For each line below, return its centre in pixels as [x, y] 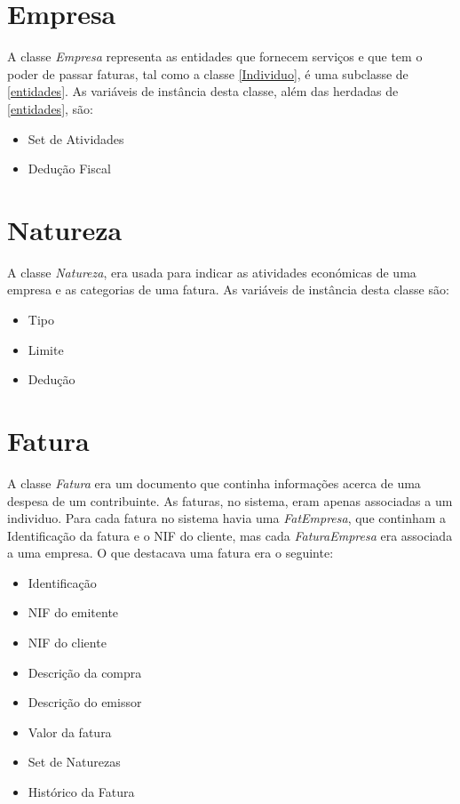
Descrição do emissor [85, 702]
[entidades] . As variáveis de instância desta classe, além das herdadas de [203, 91]
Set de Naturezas [74, 762]
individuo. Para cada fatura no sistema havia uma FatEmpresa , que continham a [227, 518]
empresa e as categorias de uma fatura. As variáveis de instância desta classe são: [228, 289]
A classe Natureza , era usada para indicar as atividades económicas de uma [212, 272]
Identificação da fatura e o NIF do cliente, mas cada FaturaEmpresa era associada [230, 535]
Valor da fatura [70, 732]
